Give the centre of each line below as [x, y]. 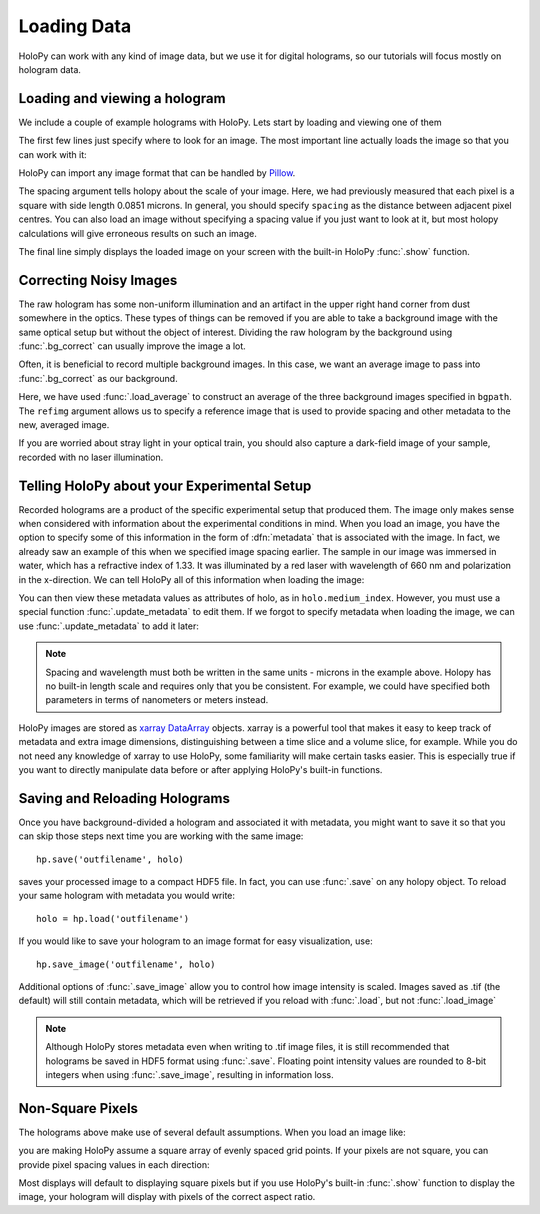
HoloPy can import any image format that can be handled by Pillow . [157, 173]
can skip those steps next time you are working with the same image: [161, 836]
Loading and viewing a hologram [122, 98]
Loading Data [75, 26]
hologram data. [50, 69]
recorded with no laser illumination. [91, 457]
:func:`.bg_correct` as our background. [98, 378]
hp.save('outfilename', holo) [110, 859]
